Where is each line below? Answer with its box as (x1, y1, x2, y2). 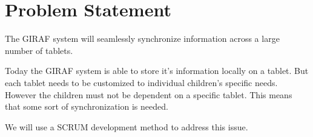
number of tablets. (5, 44, 73, 56)
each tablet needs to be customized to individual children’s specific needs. (5, 76, 278, 89)
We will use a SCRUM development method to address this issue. (5, 120, 248, 133)
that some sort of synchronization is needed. (5, 100, 168, 113)
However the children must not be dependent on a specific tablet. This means (5, 88, 292, 101)
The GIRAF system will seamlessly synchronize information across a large (5, 32, 280, 45)
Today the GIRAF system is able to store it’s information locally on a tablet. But (5, 64, 309, 77)
